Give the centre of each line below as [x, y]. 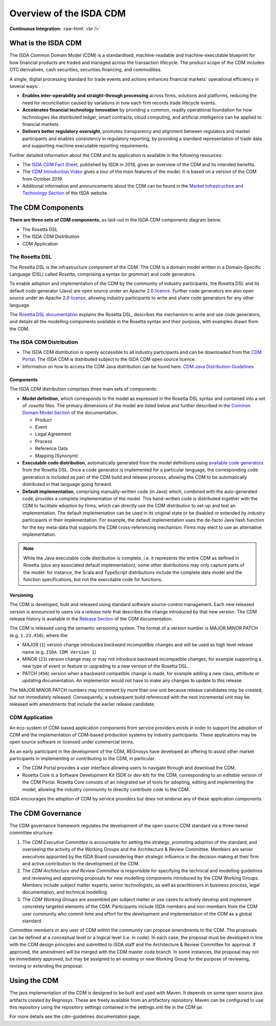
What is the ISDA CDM [45, 43]
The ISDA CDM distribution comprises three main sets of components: [84, 389]
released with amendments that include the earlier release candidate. [82, 704]
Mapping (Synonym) [56, 456]
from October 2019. [43, 179]
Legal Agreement [53, 434]
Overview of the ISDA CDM [68, 13]
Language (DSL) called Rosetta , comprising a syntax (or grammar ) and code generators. [103, 274]
